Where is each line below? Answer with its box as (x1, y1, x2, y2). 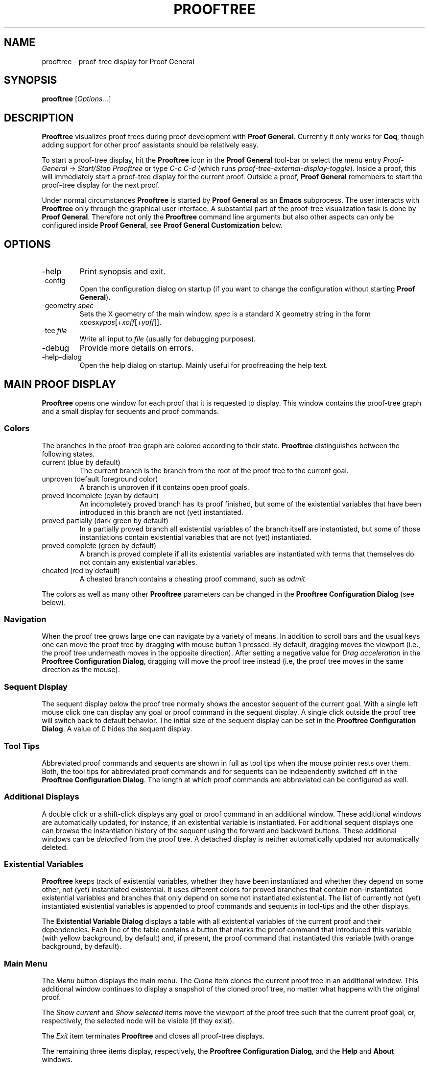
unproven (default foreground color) (42, 474, 158, 483)
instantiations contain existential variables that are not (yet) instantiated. (79, 533, 312, 541)
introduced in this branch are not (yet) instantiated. (79, 508, 243, 516)
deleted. (42, 843, 68, 851)
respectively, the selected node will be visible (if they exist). (42, 1017, 235, 1025)
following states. (42, 449, 95, 458)
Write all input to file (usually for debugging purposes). (79, 335, 256, 343)
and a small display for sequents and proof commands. (42, 407, 219, 415)
